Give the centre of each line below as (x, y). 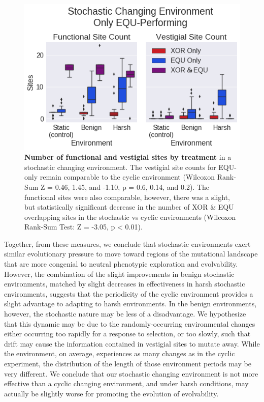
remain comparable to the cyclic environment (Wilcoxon (127, 177)
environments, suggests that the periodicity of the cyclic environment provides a (129, 293)
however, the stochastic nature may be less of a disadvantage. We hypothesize (125, 314)
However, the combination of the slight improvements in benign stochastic (119, 274)
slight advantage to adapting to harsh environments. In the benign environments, (130, 304)
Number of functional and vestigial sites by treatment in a (128, 157)
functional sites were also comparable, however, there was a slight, (127, 197)
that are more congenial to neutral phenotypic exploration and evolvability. (121, 264)
